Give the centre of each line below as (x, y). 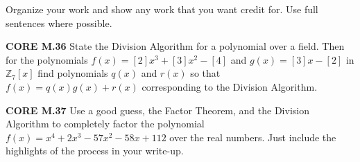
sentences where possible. (59, 22)
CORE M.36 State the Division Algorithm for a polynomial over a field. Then (175, 46)
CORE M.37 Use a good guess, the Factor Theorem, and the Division (157, 110)
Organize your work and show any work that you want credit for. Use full (162, 9)
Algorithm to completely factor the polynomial (105, 124)
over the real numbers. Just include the (253, 137)
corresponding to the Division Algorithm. (230, 86)
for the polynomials (47, 59)
